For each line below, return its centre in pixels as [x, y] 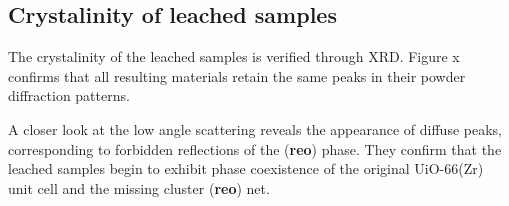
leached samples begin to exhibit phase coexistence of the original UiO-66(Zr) [246, 168]
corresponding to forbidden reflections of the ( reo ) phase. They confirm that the [255, 148]
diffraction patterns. [69, 95]
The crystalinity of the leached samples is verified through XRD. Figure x [234, 56]
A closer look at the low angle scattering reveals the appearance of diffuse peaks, [255, 128]
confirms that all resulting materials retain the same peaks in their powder [237, 75]
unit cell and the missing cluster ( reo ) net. [139, 187]
